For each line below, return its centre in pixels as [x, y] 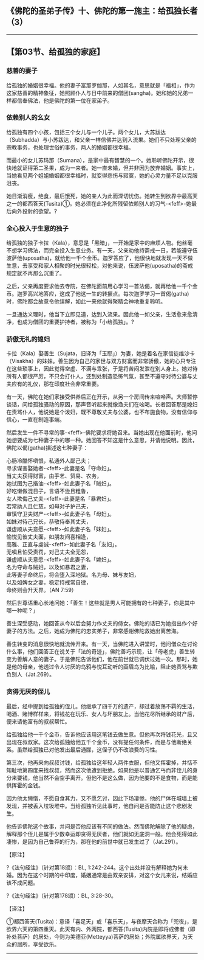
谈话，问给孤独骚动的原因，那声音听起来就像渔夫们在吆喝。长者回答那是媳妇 [102, 405]
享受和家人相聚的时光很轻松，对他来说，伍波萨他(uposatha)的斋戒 [110, 266]
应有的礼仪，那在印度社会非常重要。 [56, 384]
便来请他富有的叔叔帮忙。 [38, 721]
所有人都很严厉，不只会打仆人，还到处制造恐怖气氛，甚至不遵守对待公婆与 [99, 377]
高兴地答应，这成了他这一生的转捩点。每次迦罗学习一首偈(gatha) [108, 294]
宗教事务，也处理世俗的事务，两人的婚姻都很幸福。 [70, 147]
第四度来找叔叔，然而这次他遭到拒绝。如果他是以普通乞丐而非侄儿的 [107, 770]
